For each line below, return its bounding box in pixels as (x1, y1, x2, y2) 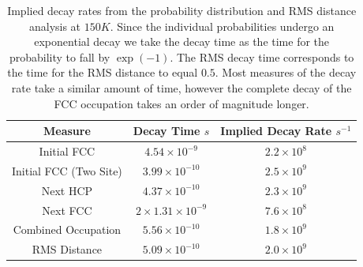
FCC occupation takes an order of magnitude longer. (54, 95, 309, 111)
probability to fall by (9, 48, 110, 65)
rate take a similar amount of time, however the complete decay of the (11, 79, 352, 96)
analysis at (28, 17, 81, 34)
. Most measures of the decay (215, 64, 357, 81)
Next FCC (42, 201, 92, 218)
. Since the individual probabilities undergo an (110, 17, 335, 34)
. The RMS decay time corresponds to (170, 48, 354, 65)
